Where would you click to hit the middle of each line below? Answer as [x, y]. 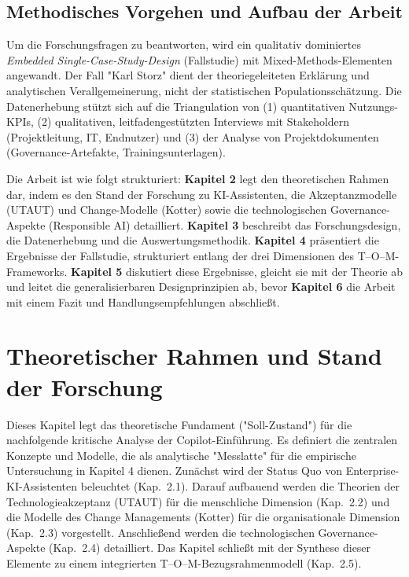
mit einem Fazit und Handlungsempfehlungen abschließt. [143, 301]
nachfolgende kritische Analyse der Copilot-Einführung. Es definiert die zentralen [202, 440]
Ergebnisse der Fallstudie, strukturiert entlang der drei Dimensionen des [180, 255]
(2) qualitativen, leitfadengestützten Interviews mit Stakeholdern [193, 121]
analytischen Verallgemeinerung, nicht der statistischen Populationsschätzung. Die [204, 90]
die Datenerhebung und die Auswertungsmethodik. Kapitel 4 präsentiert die [193, 240]
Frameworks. [37, 271]
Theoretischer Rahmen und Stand [194, 356]
